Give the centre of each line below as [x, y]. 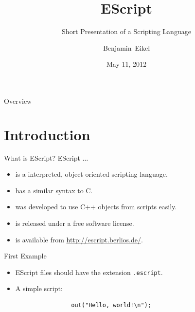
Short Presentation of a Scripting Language [126, 31]
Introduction [47, 134]
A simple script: [39, 288]
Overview [18, 101]
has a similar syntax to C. [54, 190]
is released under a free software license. [75, 223]
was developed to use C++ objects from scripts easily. [96, 207]
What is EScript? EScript [42, 157]
